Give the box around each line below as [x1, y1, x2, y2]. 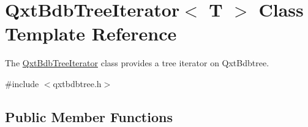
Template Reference [5, 21, 177, 46]
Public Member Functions [5, 107, 173, 126]
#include [5, 77, 39, 90]
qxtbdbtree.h [53, 77, 102, 90]
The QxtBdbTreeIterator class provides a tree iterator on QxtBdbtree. [5, 56, 269, 69]
